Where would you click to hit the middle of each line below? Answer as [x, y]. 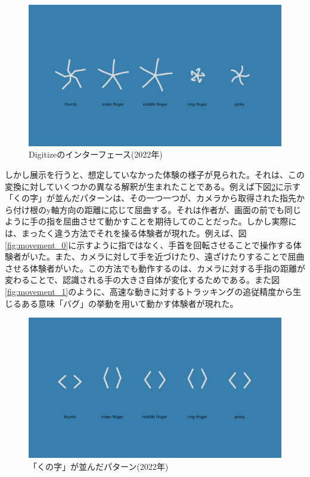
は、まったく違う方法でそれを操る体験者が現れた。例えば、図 [126, 233]
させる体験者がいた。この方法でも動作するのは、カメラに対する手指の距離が [155, 268]
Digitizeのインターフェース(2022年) [96, 154]
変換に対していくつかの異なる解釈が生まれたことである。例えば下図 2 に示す [153, 186]
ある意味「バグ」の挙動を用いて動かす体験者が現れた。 [130, 303]
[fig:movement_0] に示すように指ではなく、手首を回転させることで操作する [149, 244]
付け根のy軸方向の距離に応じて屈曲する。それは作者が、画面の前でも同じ [157, 209]
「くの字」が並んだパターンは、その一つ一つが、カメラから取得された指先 [151, 198]
